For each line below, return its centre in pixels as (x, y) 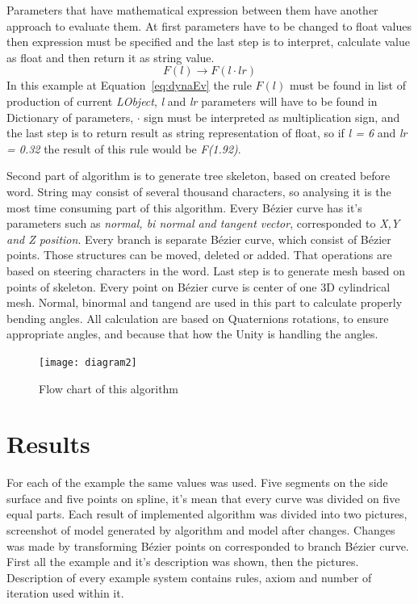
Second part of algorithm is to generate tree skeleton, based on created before (199, 176)
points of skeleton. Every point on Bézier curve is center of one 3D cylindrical (199, 286)
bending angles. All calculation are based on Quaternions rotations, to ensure (198, 318)
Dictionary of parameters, (70, 117)
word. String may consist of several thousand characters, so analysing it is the (199, 191)
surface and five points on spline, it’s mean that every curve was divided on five (203, 498)
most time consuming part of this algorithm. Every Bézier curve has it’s (184, 207)
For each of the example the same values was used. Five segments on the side (197, 482)
